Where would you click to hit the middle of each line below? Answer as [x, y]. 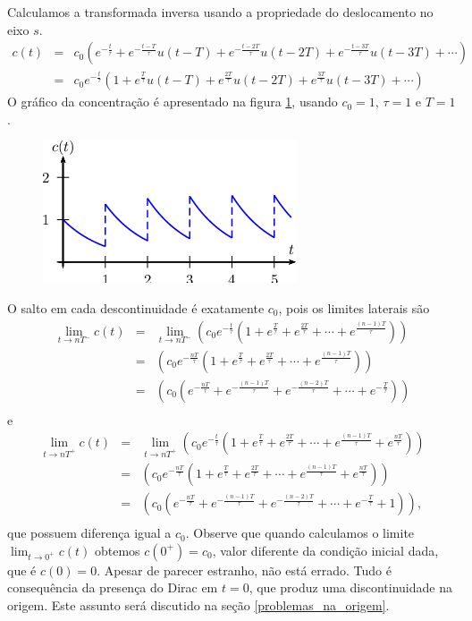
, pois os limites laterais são [354, 307]
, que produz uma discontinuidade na [350, 587]
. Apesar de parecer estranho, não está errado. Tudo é [244, 570]
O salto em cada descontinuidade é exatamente [136, 307]
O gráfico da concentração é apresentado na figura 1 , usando [173, 102]
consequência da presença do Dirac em [113, 587]
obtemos [118, 550]
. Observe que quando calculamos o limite [300, 533]
